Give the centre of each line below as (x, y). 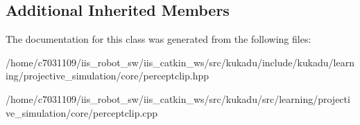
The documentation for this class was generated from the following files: (158, 39)
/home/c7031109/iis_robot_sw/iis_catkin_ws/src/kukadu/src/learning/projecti (178, 98)
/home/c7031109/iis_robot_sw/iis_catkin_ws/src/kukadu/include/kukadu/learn (180, 62)
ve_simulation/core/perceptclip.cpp (82, 112)
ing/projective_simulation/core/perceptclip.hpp (108, 76)
